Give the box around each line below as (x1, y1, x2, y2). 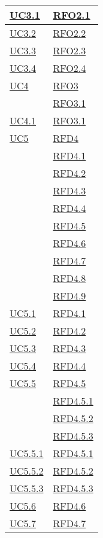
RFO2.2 (53, 26, 86, 40)
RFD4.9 (53, 289, 86, 303)
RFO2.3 (53, 43, 86, 57)
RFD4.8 (53, 271, 86, 285)
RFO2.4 (53, 61, 86, 75)
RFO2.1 (53, 8, 90, 22)
